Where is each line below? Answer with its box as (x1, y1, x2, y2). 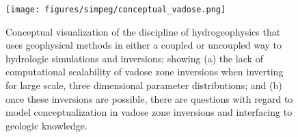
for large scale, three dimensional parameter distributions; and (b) (5, 78, 282, 92)
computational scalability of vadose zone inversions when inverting (5, 64, 284, 79)
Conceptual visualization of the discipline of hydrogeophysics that (5, 24, 281, 38)
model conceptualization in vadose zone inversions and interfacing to (5, 105, 293, 119)
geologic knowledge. (5, 118, 87, 132)
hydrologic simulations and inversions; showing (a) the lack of (5, 51, 263, 65)
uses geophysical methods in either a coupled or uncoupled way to (5, 38, 282, 52)
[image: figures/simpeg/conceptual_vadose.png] (5, 5, 226, 14)
